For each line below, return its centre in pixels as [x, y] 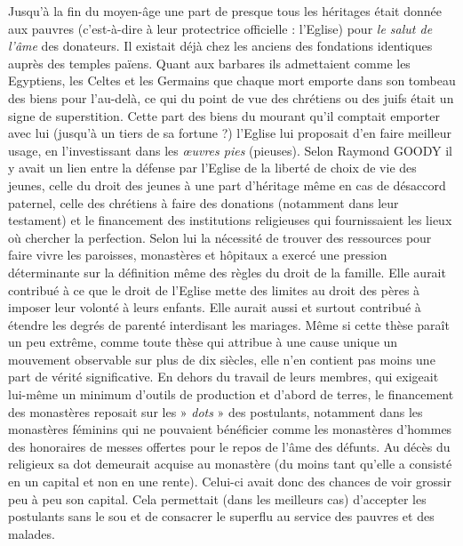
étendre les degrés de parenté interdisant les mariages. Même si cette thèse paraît [229, 324]
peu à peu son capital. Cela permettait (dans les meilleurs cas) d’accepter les [217, 498]
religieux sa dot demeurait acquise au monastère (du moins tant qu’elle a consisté [230, 464]
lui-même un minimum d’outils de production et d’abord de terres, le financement [231, 394]
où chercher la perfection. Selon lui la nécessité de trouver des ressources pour [220, 237]
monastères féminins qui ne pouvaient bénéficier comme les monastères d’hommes [230, 429]
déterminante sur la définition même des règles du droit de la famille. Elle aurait [227, 272]
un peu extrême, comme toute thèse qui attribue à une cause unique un [203, 342]
